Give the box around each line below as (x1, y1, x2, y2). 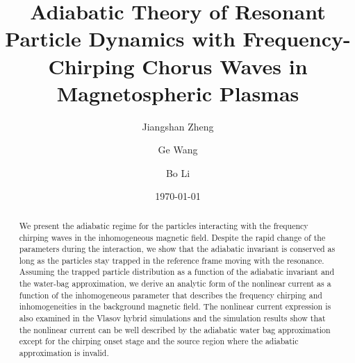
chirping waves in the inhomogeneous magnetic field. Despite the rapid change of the (19, 231, 326, 243)
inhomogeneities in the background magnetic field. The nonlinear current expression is (19, 301, 331, 312)
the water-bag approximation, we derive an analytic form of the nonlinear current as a (19, 278, 331, 289)
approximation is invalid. (19, 347, 109, 359)
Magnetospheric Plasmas (56, 78, 299, 107)
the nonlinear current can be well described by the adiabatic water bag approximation (19, 323, 331, 335)
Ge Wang (158, 142, 198, 157)
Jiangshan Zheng (142, 119, 214, 133)
